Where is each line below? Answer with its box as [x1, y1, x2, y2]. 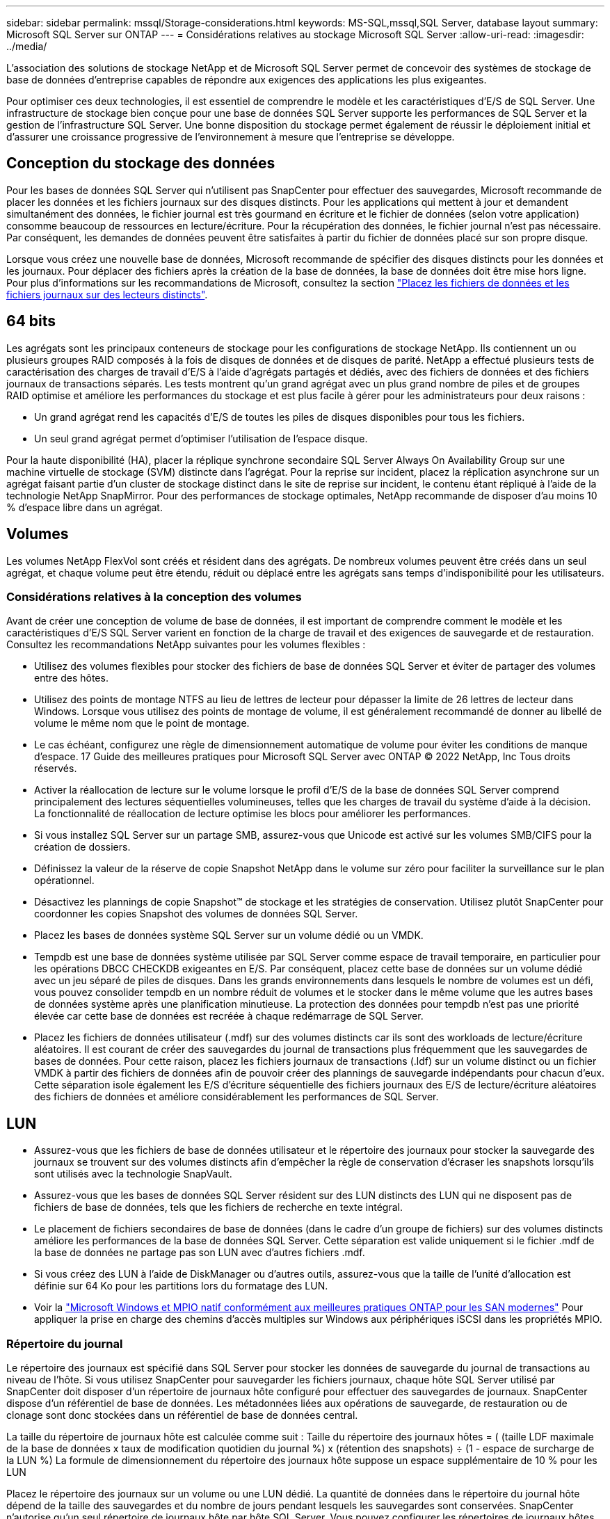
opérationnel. [34, 874, 95, 887]
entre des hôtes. [34, 672, 109, 684]
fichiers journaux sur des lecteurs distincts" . [6, 288, 208, 300]
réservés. [34, 762, 77, 775]
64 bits [6, 312, 56, 330]
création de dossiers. [34, 841, 131, 853]
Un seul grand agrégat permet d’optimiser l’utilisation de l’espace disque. [34, 432, 368, 444]
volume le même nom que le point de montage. [34, 717, 250, 730]
